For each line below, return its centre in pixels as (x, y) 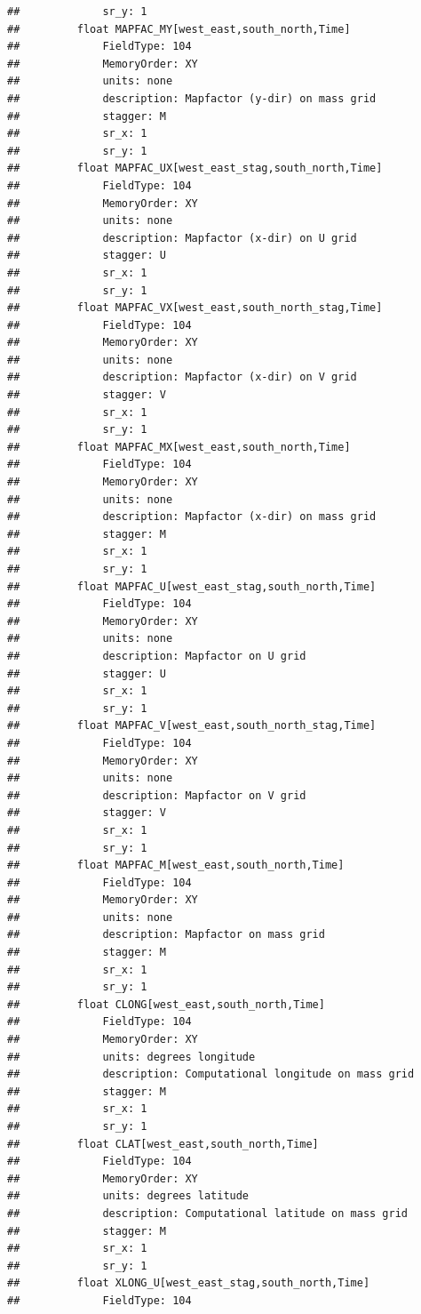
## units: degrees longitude (131, 1057)
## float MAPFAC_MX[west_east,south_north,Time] (179, 447)
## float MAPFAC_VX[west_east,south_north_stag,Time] (195, 308)
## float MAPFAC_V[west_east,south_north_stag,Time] (192, 726)
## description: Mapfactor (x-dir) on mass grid (192, 517)
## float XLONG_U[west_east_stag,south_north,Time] (189, 1283)
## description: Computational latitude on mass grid (208, 1213)
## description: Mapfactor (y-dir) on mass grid (192, 98)
